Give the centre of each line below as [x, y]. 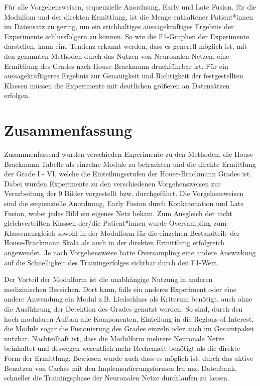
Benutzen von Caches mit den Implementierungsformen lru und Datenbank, [120, 368]
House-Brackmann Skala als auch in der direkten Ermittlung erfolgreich [114, 243]
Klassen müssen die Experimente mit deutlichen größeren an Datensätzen [117, 85]
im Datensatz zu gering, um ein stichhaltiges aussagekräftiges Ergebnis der [119, 26]
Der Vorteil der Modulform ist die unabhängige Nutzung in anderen [108, 279]
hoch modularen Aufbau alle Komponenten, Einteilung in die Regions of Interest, [129, 318]
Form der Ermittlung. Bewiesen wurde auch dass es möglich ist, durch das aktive [129, 358]
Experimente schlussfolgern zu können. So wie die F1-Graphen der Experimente [127, 36]
